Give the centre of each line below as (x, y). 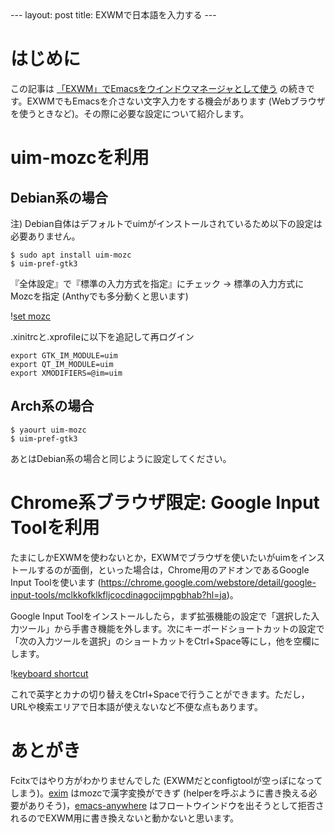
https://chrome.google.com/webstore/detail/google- (208, 582)
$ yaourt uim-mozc (48, 430)
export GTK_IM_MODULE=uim (64, 355)
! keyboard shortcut (49, 673)
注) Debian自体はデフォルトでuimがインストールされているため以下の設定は (166, 223)
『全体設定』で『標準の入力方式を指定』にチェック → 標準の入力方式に (157, 283)
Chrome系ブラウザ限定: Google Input (165, 502)
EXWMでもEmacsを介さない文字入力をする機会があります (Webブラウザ (176, 101)
